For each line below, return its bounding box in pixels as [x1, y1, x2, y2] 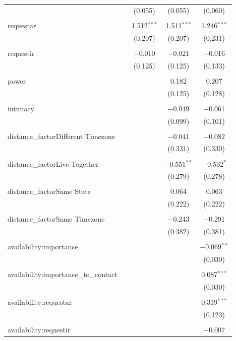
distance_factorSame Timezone [8, 214, 105, 224]
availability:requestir [8, 324, 71, 335]
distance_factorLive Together [8, 158, 99, 169]
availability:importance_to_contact [8, 269, 117, 280]
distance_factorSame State [8, 186, 91, 196]
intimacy [8, 103, 34, 113]
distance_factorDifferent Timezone [8, 130, 115, 141]
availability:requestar [8, 297, 72, 307]
